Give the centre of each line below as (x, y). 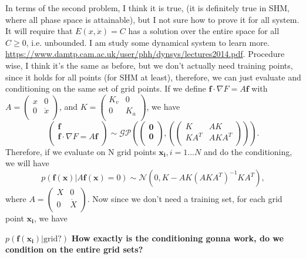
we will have (27, 163)
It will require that (39, 31)
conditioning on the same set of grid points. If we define (106, 88)
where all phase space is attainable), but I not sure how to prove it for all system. (152, 19)
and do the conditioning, (248, 151)
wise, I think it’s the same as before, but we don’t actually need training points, (149, 65)
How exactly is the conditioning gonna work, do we (177, 238)
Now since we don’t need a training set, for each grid (187, 199)
